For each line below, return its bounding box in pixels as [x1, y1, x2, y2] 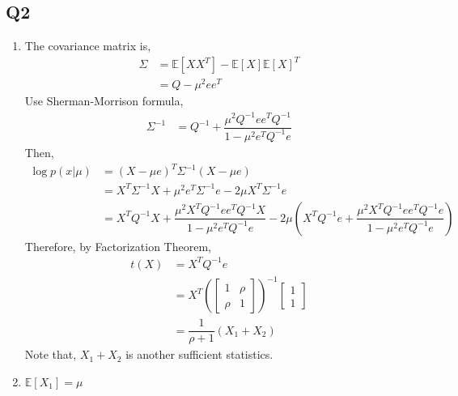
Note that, [24, 346, 77, 363]
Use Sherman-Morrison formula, [24, 92, 184, 109]
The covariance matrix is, [24, 37, 151, 54]
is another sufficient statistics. [125, 346, 274, 363]
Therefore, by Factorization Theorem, [24, 237, 211, 254]
